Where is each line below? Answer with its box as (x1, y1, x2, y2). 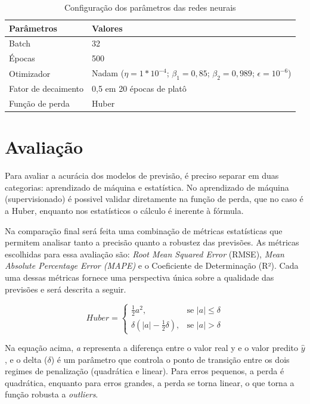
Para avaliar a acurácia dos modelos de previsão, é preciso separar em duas (5, 169, 279, 182)
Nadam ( (92, 67, 125, 79)
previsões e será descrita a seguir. (5, 282, 126, 295)
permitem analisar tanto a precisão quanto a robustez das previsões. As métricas (5, 236, 299, 248)
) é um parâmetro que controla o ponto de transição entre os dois (51, 353, 290, 365)
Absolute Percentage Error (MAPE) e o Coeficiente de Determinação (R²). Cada (5, 259, 299, 272)
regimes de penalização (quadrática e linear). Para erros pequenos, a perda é (5, 365, 284, 377)
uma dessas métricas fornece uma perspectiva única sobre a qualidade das (5, 271, 274, 283)
